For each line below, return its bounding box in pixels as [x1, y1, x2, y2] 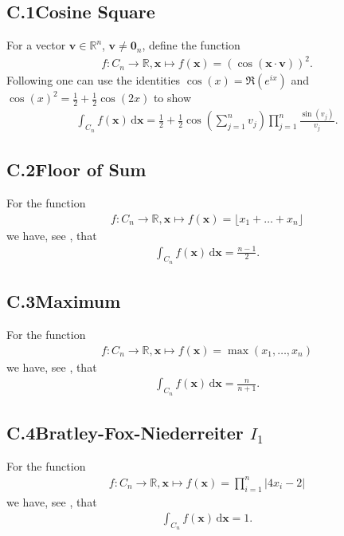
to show [153, 89, 192, 106]
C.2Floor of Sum [6, 157, 147, 182]
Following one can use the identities [6, 72, 181, 89]
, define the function [142, 37, 240, 53]
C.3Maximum [6, 289, 121, 313]
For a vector [6, 37, 66, 53]
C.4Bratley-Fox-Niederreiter [6, 420, 244, 444]
